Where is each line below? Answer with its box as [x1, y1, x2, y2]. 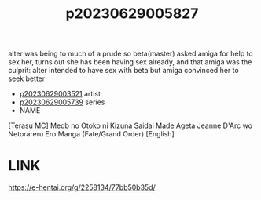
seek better [8, 74, 46, 83]
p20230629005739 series [19, 97, 105, 107]
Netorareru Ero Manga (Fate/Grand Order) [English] [8, 129, 175, 139]
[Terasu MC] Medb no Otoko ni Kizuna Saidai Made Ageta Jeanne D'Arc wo [8, 121, 253, 130]
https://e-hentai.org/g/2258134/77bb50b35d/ [8, 183, 156, 192]
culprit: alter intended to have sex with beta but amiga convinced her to [8, 66, 240, 75]
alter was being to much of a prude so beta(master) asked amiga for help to [8, 49, 253, 59]
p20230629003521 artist [19, 89, 101, 99]
